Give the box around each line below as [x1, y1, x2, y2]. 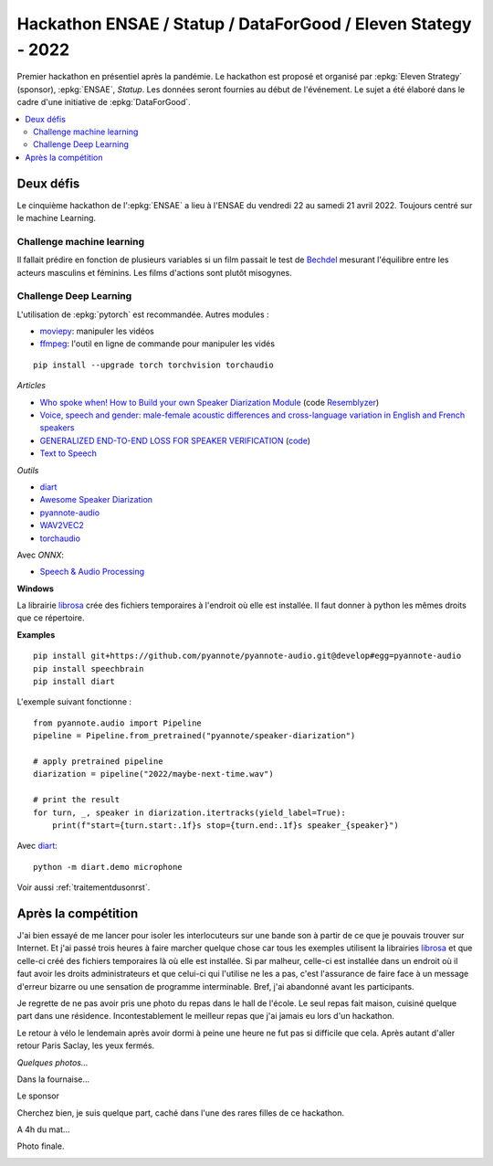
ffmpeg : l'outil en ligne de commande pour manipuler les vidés [39, 338, 276, 349]
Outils [16, 464, 39, 475]
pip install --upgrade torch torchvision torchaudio [33, 359, 274, 370]
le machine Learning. [16, 212, 96, 223]
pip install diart [33, 676, 116, 687]
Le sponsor [16, 1090, 59, 1101]
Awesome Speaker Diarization [39, 494, 153, 505]
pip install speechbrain [33, 663, 144, 673]
